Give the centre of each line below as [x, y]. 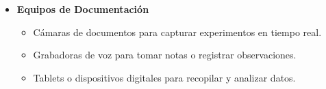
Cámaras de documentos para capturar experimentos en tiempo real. [177, 32]
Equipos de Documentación [83, 9]
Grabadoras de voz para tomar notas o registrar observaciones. [165, 55]
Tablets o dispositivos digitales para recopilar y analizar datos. [164, 77]
